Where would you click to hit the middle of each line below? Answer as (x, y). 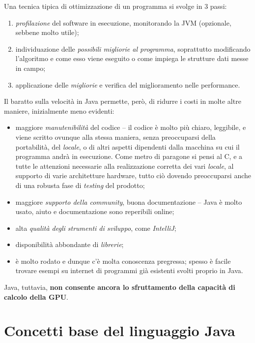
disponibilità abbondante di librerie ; (70, 244)
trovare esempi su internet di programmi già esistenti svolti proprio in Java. (129, 270)
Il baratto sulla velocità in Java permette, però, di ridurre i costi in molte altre (123, 101)
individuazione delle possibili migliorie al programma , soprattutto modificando (133, 48)
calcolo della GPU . (36, 296)
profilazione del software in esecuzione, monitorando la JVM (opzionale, (123, 22)
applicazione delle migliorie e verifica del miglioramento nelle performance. (128, 84)
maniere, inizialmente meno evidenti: (59, 110)
